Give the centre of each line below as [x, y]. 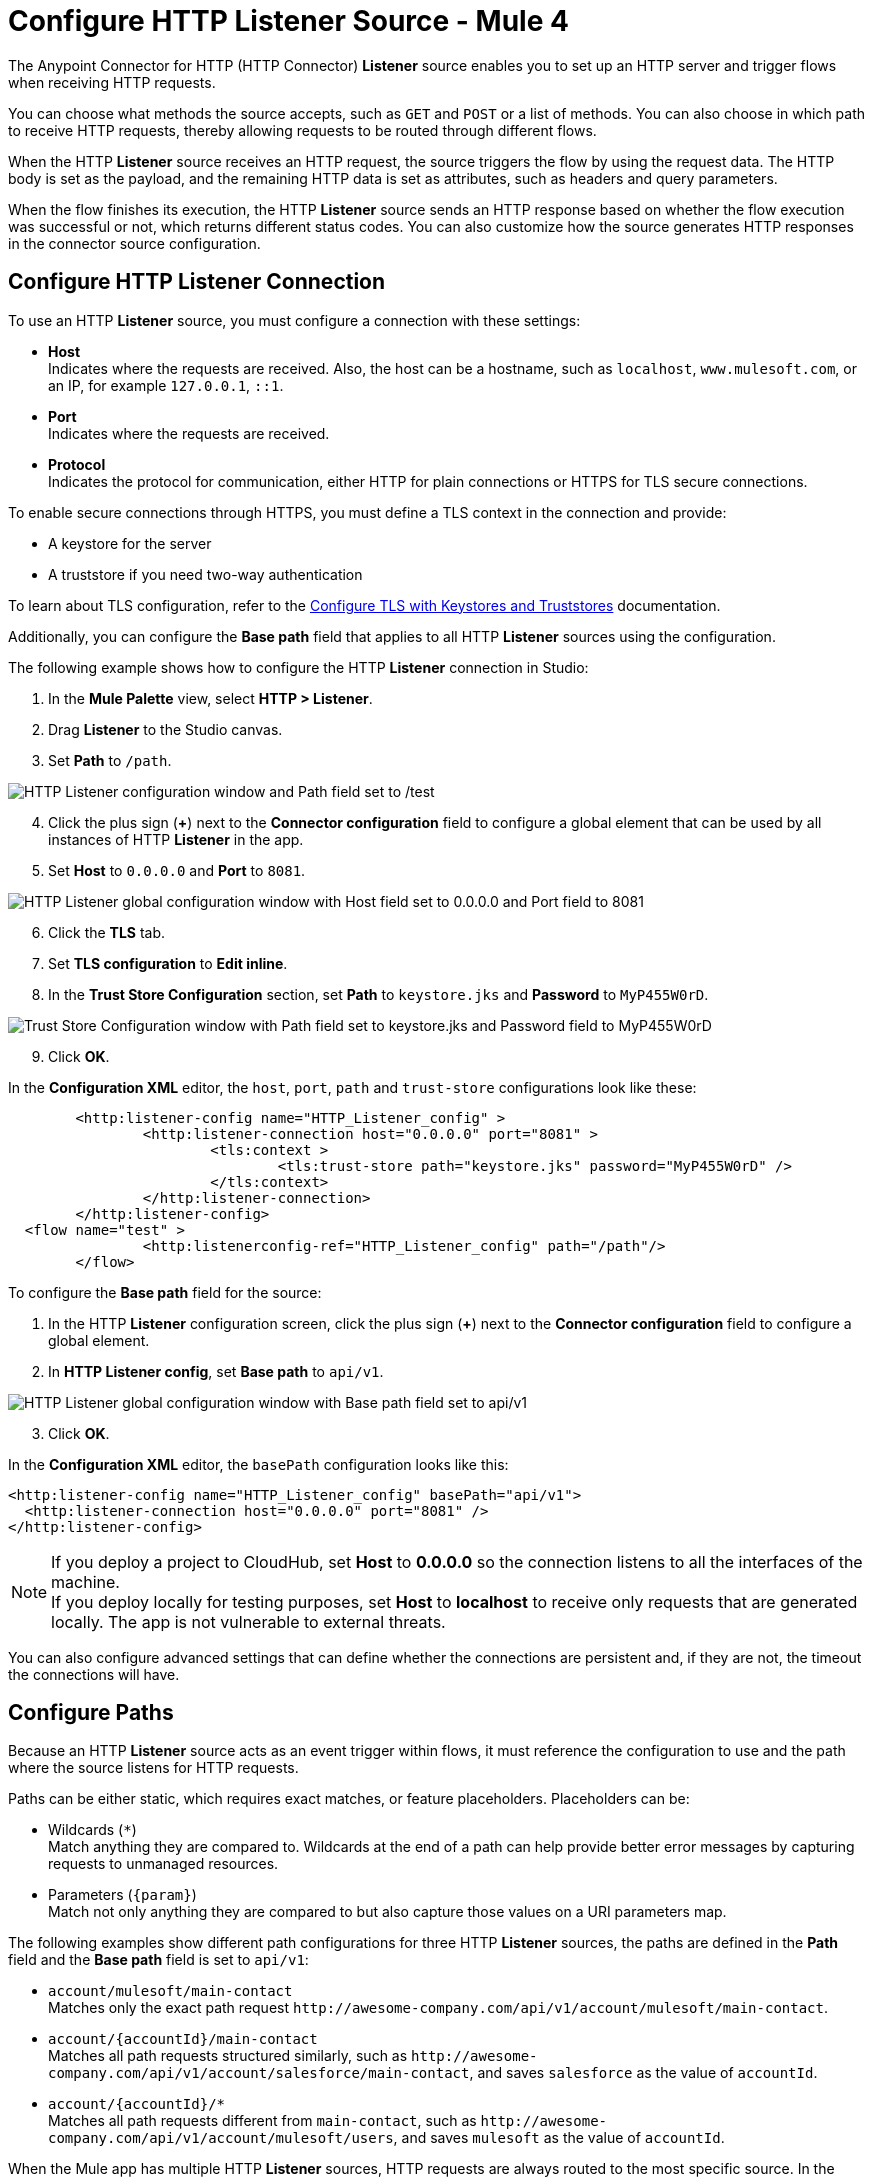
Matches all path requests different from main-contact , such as [262, 2121]
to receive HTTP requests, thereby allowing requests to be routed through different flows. [302, 130]
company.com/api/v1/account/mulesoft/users [221, 2138]
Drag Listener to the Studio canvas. [165, 729]
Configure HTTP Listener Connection [197, 282]
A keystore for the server [130, 543]
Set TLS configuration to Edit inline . [168, 963]
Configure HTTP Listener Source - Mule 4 [288, 21]
